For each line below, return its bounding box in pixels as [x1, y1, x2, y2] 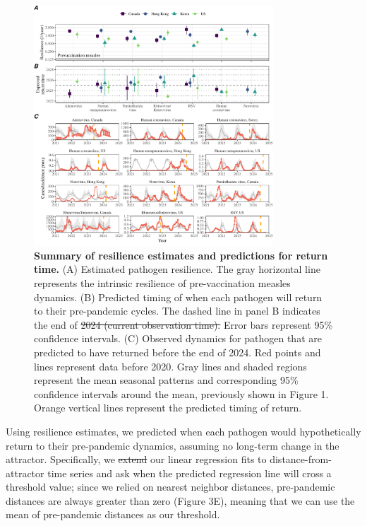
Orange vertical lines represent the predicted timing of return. [34, 400, 302, 415]
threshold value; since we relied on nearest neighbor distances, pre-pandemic [6, 479, 335, 494]
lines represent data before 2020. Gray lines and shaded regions [34, 358, 307, 373]
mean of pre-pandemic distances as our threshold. [6, 507, 220, 522]
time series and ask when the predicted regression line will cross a [47, 465, 332, 480]
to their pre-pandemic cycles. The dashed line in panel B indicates [34, 303, 320, 318]
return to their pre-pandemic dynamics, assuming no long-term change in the [6, 438, 339, 452]
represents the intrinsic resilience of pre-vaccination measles [34, 275, 291, 290]
